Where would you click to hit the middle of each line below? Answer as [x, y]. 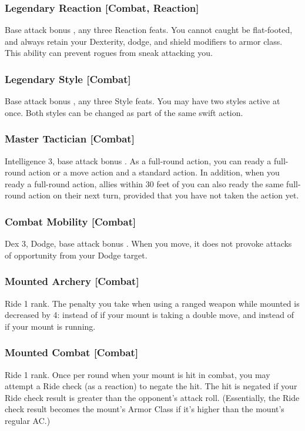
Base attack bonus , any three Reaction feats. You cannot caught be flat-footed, [149, 30]
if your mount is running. [50, 326]
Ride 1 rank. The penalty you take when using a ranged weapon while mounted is [152, 303]
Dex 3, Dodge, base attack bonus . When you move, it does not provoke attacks [148, 243]
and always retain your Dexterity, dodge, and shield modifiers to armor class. [144, 41]
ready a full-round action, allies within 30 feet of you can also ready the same [144, 183]
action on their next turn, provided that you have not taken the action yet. [164, 195]
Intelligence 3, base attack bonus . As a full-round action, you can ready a [138, 160]
